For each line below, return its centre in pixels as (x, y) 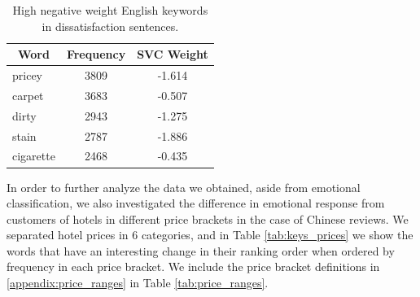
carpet (28, 95)
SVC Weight (173, 54)
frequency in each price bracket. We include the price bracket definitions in (193, 266)
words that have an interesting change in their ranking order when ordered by (201, 250)
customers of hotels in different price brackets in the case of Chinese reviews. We (208, 218)
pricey (27, 75)
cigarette (34, 156)
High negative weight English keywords (110, 10)
